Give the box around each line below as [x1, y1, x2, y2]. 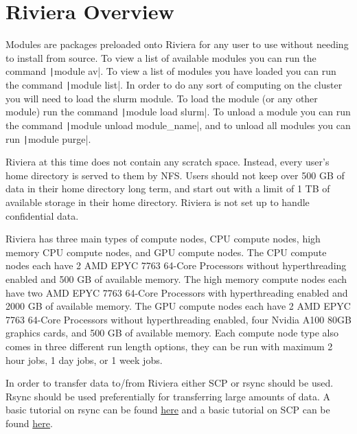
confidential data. [5, 208, 79, 222]
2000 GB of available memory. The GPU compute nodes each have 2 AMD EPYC [5, 299, 351, 313]
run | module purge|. [5, 131, 91, 146]
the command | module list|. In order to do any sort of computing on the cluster [5, 77, 343, 91]
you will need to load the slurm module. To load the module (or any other [5, 91, 318, 105]
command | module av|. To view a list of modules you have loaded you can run [5, 64, 336, 78]
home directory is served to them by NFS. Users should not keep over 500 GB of [5, 168, 345, 182]
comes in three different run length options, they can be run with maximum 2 [5, 339, 333, 353]
